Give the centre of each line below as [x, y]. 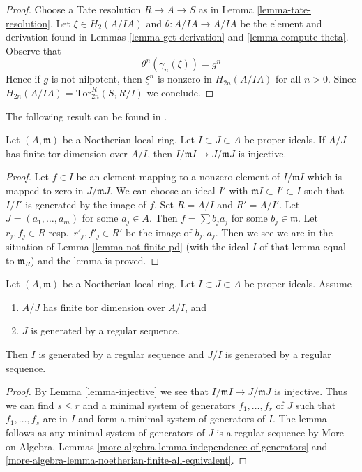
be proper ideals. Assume [298, 284]
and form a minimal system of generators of [172, 419]
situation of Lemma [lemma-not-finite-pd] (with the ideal [127, 246]
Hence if [23, 79]
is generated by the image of [86, 204]
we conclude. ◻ [180, 92]
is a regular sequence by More [280, 432]
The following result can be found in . [86, 116]
